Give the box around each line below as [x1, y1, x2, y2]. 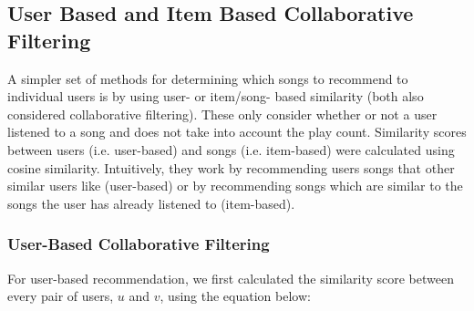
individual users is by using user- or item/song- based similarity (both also [7, 87, 424, 106]
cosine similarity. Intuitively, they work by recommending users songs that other [7, 158, 455, 177]
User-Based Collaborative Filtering [7, 233, 270, 255]
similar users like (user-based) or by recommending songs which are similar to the [7, 176, 463, 195]
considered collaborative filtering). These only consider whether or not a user [7, 104, 438, 123]
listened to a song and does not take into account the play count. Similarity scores [7, 122, 467, 141]
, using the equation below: [160, 286, 311, 306]
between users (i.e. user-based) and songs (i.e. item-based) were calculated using [7, 140, 455, 159]
